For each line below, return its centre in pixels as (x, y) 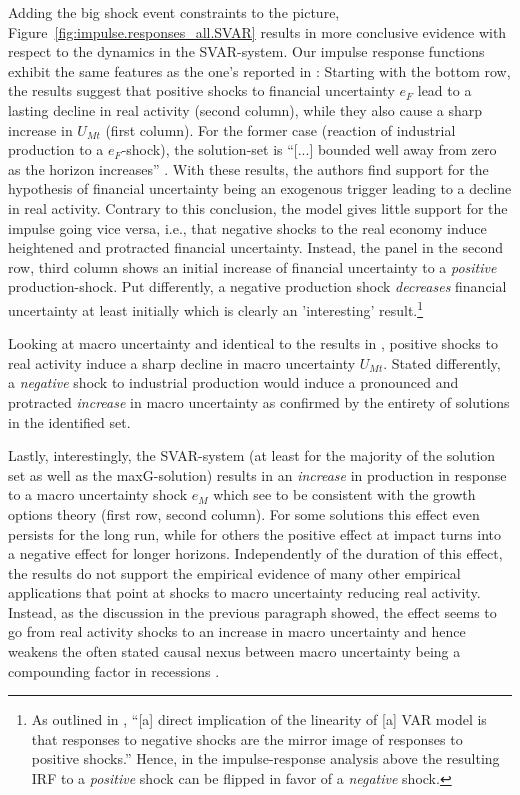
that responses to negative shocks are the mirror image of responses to (247, 738)
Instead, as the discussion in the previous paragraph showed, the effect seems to (252, 611)
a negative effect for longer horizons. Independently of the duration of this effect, (255, 553)
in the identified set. (69, 421)
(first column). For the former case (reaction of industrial (280, 129)
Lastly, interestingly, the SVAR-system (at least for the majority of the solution (252, 455)
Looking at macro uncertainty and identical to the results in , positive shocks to (253, 343)
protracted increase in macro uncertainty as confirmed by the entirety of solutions (259, 401)
